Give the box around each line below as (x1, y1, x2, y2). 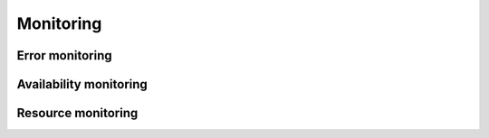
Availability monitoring (16, 77, 149, 92)
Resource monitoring (16, 106, 139, 121)
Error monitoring (16, 48, 112, 63)
